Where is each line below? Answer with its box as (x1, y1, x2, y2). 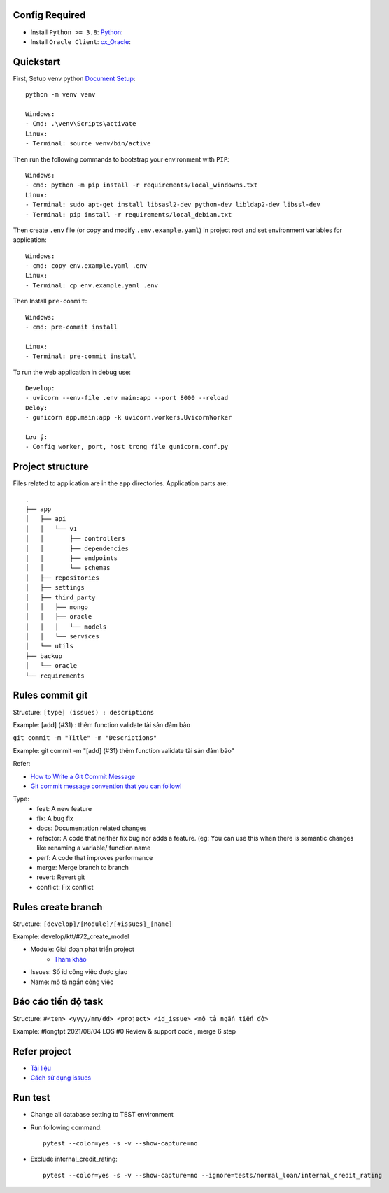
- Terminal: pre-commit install (25, 352, 136, 360)
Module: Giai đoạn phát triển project (30, 945, 134, 954)
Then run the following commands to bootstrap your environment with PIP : (13, 155, 230, 164)
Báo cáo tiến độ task (13, 996, 104, 1008)
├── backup (25, 652, 63, 660)
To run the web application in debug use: (13, 368, 131, 376)
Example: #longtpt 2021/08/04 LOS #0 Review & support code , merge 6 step (13, 1027, 236, 1035)
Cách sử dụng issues (30, 1073, 91, 1082)
